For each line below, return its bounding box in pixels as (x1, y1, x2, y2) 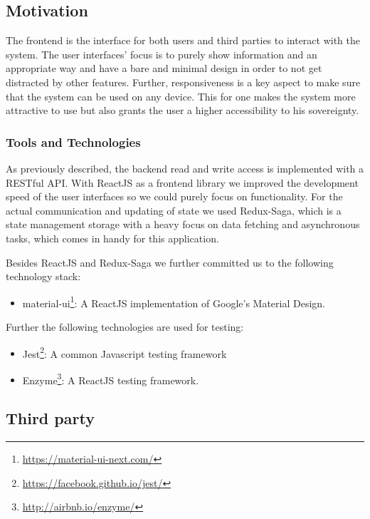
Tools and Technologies (6, 133, 141, 150)
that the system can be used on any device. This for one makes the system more (6, 88, 356, 103)
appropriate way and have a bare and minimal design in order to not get (6, 61, 322, 76)
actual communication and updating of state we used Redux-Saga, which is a (6, 202, 342, 217)
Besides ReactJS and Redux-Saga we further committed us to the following (6, 255, 334, 269)
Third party (6, 407, 95, 429)
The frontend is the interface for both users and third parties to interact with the (6, 33, 360, 48)
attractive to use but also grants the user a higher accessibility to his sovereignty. (6, 103, 359, 118)
